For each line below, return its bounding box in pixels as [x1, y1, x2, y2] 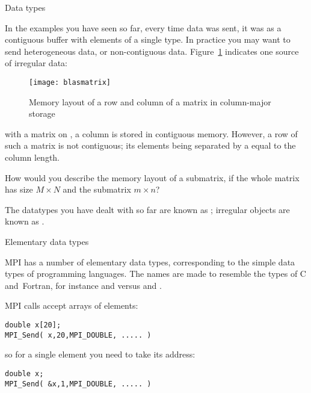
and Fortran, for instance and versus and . [5, 279, 162, 291]
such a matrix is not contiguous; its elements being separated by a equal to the [5, 139, 296, 152]
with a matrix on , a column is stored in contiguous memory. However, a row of [5, 127, 298, 140]
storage [29, 107, 55, 120]
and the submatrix [63, 183, 131, 196]
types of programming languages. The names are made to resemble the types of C [5, 267, 306, 280]
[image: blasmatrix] [29, 78, 111, 87]
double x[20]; [5, 320, 61, 329]
